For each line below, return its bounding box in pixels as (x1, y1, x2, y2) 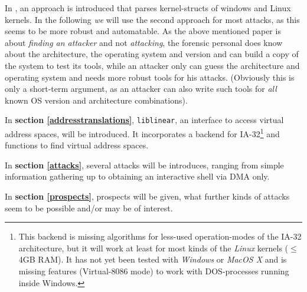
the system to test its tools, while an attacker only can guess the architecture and (5, 59, 300, 71)
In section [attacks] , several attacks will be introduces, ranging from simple (5, 158, 284, 171)
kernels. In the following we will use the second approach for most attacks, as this (5, 13, 300, 25)
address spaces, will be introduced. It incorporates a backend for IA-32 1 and (5, 126, 280, 140)
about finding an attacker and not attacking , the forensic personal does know (5, 36, 283, 48)
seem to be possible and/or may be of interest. (5, 201, 173, 214)
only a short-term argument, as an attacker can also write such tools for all (5, 82, 277, 95)
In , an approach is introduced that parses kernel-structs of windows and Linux (5, 2, 291, 14)
